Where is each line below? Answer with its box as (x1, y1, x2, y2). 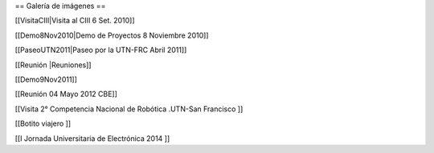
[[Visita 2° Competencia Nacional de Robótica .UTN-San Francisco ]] (14, 104, 244, 114)
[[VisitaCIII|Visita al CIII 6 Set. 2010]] (14, 16, 136, 26)
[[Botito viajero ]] (14, 119, 72, 128)
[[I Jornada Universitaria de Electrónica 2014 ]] (14, 133, 170, 143)
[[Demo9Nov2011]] (14, 74, 78, 84)
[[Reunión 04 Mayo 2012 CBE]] (14, 89, 118, 99)
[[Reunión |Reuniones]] (14, 60, 92, 70)
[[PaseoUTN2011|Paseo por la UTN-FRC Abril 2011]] (14, 45, 187, 55)
